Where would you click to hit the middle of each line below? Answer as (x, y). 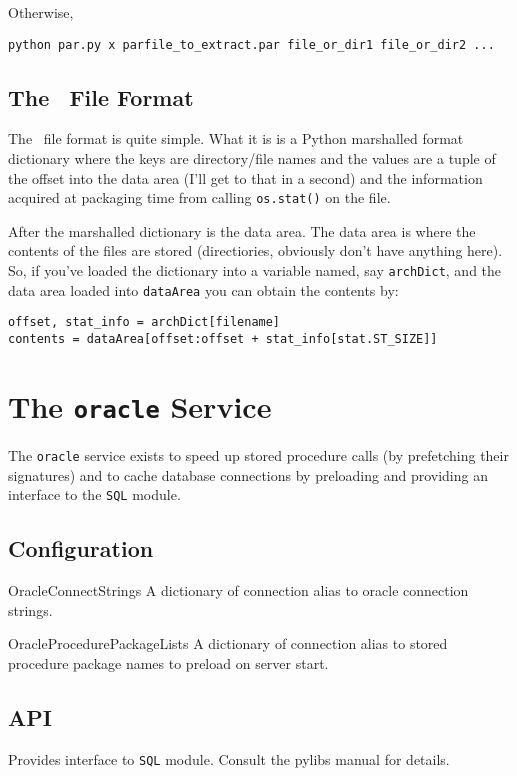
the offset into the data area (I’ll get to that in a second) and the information (245, 177)
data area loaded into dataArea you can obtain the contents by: (203, 289)
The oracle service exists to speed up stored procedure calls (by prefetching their (258, 454)
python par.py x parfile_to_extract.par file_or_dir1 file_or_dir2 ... (251, 44)
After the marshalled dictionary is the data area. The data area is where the (242, 230)
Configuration (81, 548)
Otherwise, (41, 12)
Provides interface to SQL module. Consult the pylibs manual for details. (229, 758)
